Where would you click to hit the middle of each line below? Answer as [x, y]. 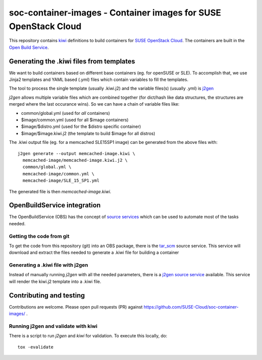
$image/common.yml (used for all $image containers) [75, 120]
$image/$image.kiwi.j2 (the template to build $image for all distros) [88, 133]
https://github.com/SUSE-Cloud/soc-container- [191, 307]
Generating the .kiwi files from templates [72, 61]
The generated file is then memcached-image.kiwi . [60, 191]
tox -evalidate [36, 347]
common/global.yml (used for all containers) [65, 113]
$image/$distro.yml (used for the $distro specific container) [81, 126]
